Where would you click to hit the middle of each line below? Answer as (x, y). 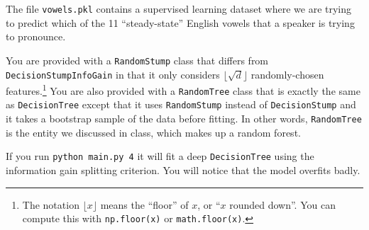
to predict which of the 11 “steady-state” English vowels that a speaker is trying (180, 22)
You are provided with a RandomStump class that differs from (137, 60)
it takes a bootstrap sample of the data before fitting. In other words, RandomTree (184, 119)
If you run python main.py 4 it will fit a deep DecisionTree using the (160, 156)
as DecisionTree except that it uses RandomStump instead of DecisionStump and (181, 104)
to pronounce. (36, 36)
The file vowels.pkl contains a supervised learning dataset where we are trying (179, 8)
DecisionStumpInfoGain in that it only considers (113, 74)
